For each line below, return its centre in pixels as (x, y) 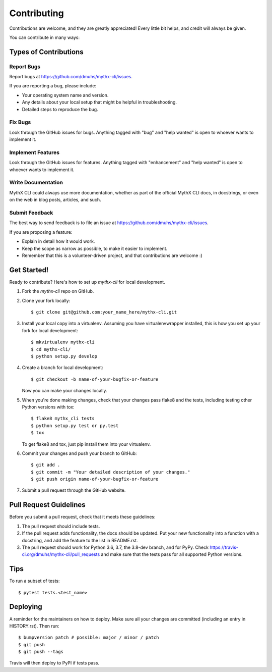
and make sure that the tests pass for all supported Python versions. (172, 554)
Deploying (26, 607)
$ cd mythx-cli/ (51, 349)
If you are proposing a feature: (41, 232)
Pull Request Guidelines (47, 505)
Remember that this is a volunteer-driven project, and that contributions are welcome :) (112, 255)
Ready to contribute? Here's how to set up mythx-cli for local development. (87, 282)
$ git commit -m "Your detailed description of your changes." (111, 472)
